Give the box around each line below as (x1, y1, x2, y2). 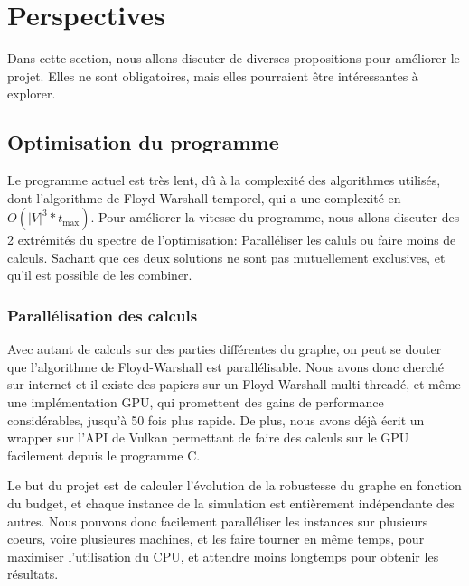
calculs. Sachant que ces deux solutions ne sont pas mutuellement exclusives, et (7, 247, 446, 266)
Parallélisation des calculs (7, 304, 198, 326)
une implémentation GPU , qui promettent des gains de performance (7, 393, 384, 412)
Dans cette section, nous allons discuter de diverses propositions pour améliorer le (7, 49, 460, 68)
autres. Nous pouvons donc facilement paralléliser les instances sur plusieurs (7, 511, 428, 530)
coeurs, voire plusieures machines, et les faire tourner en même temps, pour (7, 529, 425, 548)
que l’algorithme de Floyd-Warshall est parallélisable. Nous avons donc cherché (7, 357, 444, 376)
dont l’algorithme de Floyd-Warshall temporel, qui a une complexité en (7, 188, 401, 207)
